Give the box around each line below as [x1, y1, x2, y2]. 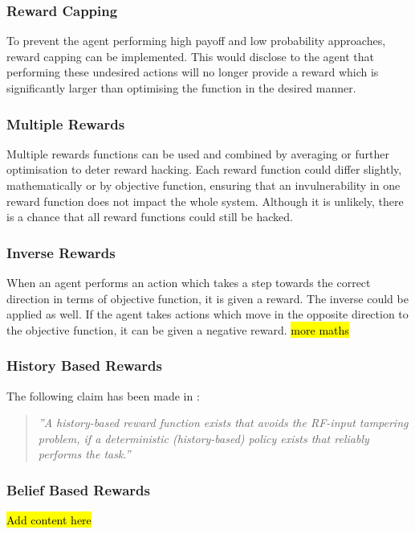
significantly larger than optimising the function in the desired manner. [6, 80, 356, 96]
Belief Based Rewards [6, 479, 150, 499]
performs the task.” [38, 446, 131, 462]
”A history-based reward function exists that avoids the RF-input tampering [38, 414, 409, 431]
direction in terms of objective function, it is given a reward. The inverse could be [6, 290, 409, 306]
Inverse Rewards [6, 242, 116, 262]
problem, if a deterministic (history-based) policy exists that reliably [38, 429, 369, 446]
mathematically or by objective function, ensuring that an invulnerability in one [6, 177, 401, 193]
